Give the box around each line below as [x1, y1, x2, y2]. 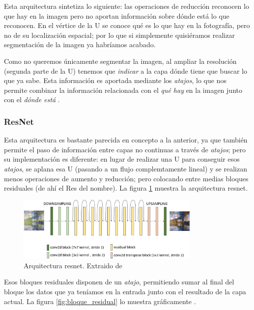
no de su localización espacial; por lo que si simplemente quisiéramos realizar [4, 29, 235, 40]
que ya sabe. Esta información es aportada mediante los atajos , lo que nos [4, 75, 226, 85]
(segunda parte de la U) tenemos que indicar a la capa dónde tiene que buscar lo [4, 65, 247, 76]
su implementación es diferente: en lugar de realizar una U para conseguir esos [4, 154, 240, 164]
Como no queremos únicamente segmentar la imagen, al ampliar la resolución [4, 56, 237, 66]
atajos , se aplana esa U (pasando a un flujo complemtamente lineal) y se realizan [4, 163, 247, 173]
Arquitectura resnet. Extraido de [24, 260, 122, 270]
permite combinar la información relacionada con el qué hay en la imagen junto [4, 85, 242, 95]
